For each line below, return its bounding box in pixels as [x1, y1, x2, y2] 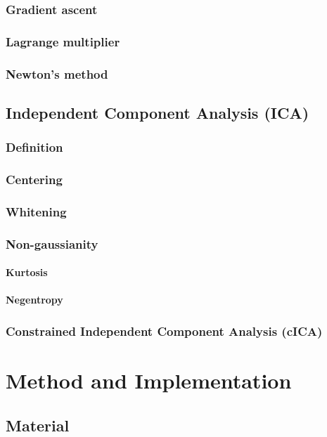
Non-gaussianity [6, 235, 98, 252]
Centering [6, 171, 63, 188]
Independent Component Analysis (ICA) [6, 101, 309, 123]
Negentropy [6, 292, 63, 307]
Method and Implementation [6, 366, 292, 395]
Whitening [6, 202, 67, 220]
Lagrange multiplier [6, 32, 120, 50]
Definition [6, 138, 63, 156]
